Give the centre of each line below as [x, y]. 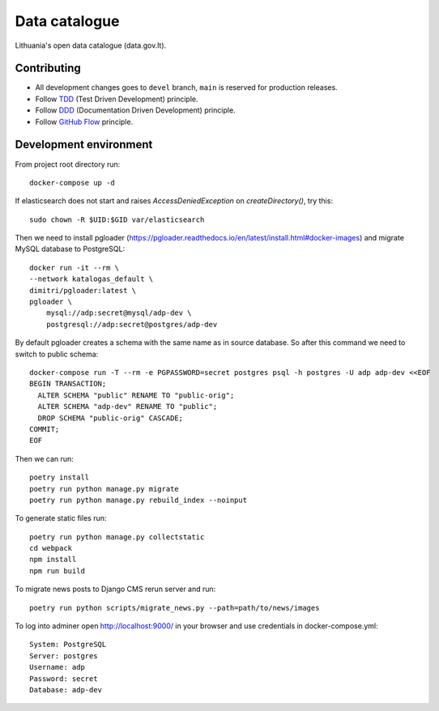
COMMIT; [45, 429]
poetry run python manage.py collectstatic [117, 537]
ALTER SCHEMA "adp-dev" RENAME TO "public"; [128, 407]
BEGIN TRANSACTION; [68, 384]
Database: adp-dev [66, 690]
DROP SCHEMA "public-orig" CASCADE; [111, 418]
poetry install [60, 477]
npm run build [57, 571]
